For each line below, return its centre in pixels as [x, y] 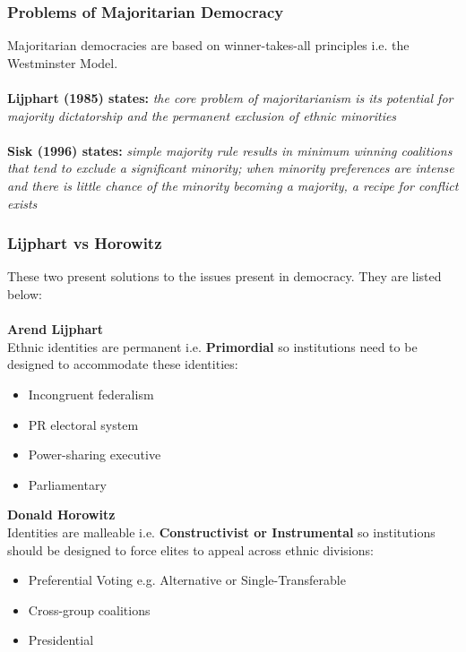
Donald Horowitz [61, 515]
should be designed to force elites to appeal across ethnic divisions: [190, 549]
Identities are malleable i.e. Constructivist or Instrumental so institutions [221, 532]
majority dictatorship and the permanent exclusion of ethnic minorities [202, 115]
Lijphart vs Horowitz [85, 243]
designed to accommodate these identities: [123, 364]
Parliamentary [67, 484]
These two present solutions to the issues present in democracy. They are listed [224, 276]
